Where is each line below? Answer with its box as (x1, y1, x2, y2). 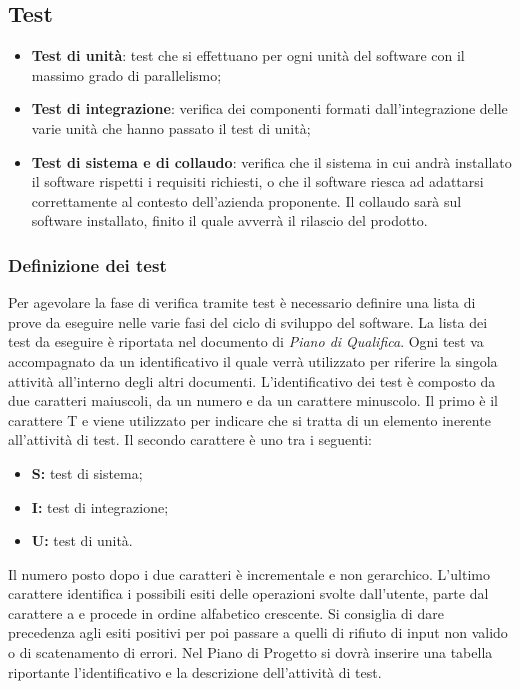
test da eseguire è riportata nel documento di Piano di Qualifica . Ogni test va (8, 331, 484, 352)
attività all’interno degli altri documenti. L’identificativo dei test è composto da (8, 370, 496, 391)
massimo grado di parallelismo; (31, 64, 222, 85)
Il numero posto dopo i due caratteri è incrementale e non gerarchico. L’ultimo (8, 563, 490, 584)
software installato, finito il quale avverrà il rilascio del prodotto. (31, 210, 428, 231)
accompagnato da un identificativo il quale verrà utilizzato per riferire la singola (8, 350, 498, 371)
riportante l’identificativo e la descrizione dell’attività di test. (8, 661, 382, 682)
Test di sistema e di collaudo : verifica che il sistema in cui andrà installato (31, 151, 512, 172)
